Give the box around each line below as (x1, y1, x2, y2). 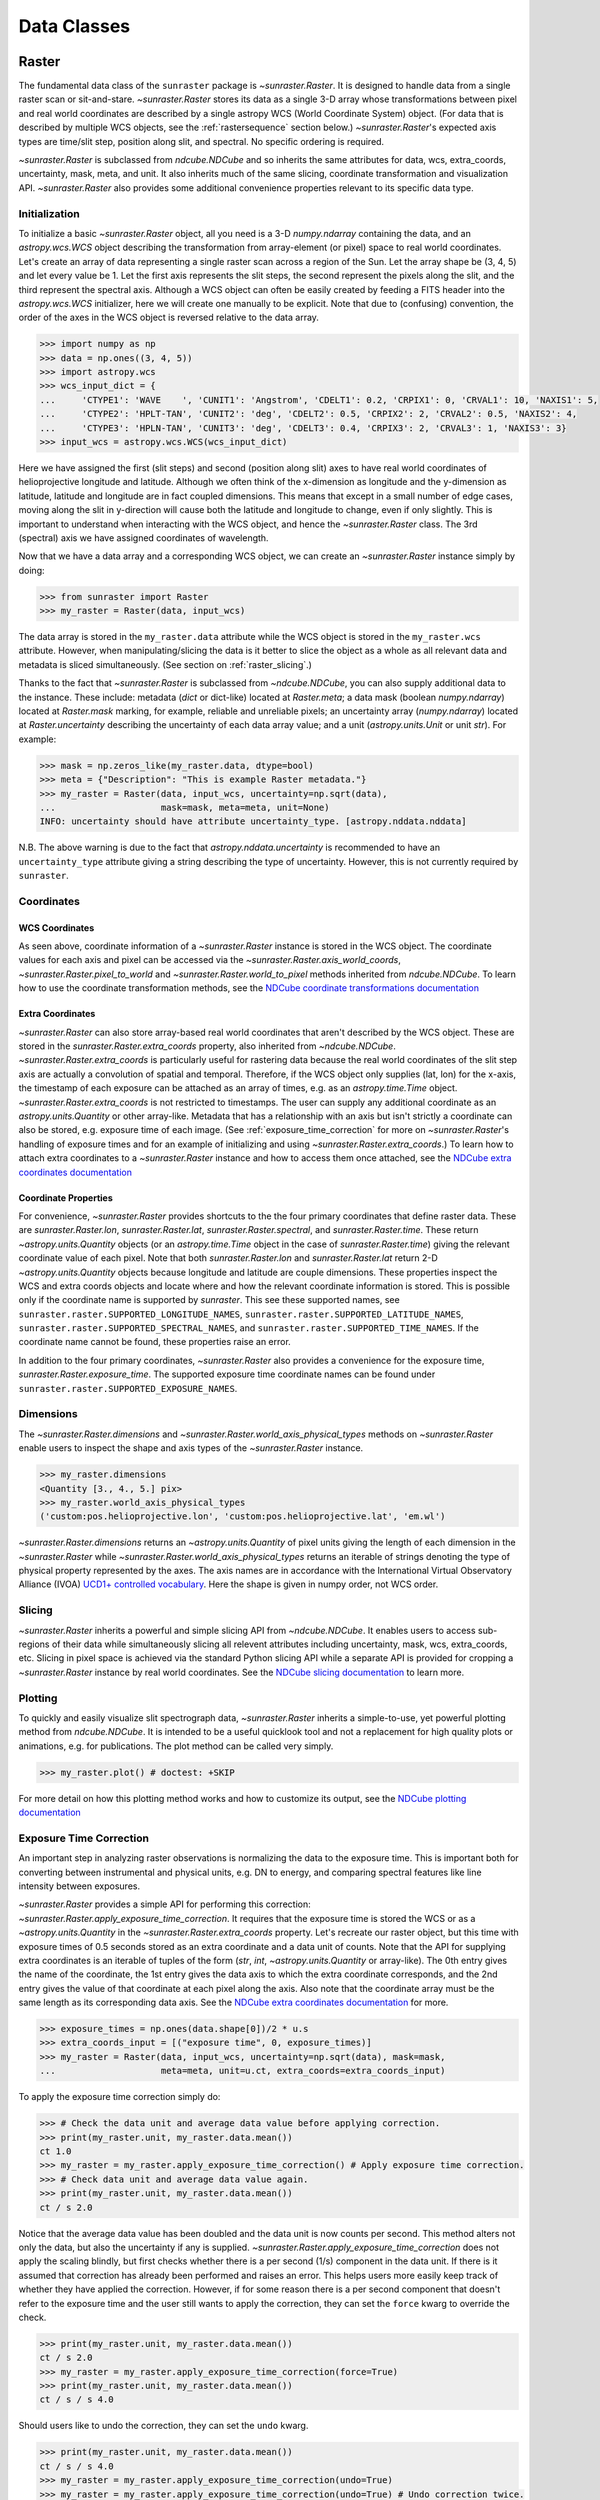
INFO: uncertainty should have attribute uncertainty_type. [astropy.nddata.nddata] (39, 816, 467, 827)
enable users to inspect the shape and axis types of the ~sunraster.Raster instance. (18, 1442, 364, 1454)
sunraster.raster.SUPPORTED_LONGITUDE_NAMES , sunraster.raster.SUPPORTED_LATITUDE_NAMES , (18, 1308, 464, 1320)
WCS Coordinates (18, 921, 95, 934)
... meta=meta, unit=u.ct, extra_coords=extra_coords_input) (39, 2065, 446, 2077)
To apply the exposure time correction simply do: (18, 2091, 221, 2103)
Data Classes (18, 15, 131, 37)
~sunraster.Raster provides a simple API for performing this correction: (18, 1898, 311, 1910)
